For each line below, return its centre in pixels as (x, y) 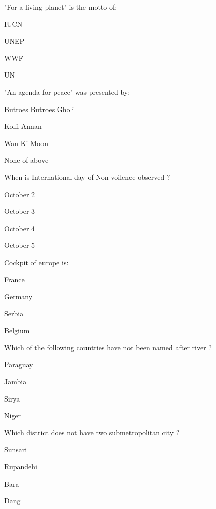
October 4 (20, 228)
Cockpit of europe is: (36, 262)
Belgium (17, 330)
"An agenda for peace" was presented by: (67, 92)
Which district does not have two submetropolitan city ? (92, 432)
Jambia (15, 381)
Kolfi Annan (23, 126)
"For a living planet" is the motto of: (61, 7)
